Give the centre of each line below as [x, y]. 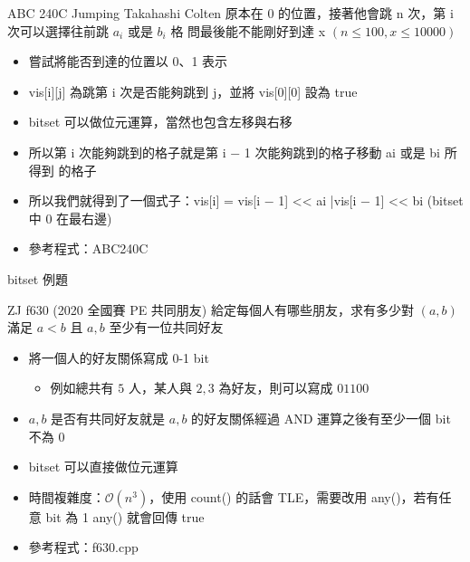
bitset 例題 [38, 278]
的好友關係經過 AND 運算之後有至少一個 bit [321, 418]
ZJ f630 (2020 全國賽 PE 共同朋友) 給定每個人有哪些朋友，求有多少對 [211, 309]
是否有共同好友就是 [108, 418]
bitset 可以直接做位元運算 [103, 467]
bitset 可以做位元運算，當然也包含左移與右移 [160, 122]
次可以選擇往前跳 [58, 30]
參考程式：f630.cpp [83, 547]
